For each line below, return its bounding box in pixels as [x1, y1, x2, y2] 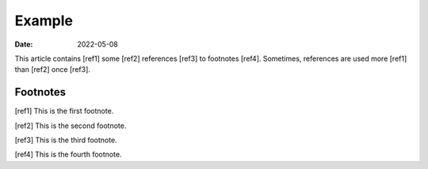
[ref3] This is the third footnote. [14, 135, 118, 145]
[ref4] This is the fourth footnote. [14, 150, 122, 160]
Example [14, 12, 73, 29]
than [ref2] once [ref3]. [14, 65, 91, 74]
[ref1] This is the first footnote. [14, 107, 114, 116]
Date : [14, 39, 33, 49]
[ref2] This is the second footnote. [14, 121, 127, 130]
